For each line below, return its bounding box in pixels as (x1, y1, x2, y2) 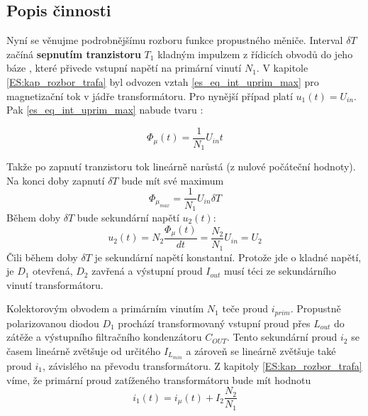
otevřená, (33, 263, 73, 278)
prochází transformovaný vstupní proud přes (118, 315, 311, 330)
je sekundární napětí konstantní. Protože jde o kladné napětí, (94, 249, 362, 264)
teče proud (222, 301, 269, 316)
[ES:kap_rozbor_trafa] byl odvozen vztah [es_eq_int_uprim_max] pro (6, 74, 319, 89)
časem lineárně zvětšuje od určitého (6, 343, 161, 358)
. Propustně (290, 301, 341, 316)
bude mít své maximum (121, 173, 224, 187)
